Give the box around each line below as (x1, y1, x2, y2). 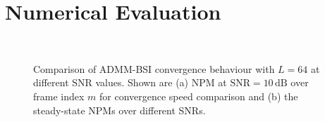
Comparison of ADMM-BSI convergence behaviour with (33, 61, 275, 76)
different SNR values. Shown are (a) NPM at (33, 75, 227, 90)
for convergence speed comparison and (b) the (99, 88, 298, 103)
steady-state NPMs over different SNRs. (33, 102, 206, 117)
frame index (33, 88, 85, 103)
